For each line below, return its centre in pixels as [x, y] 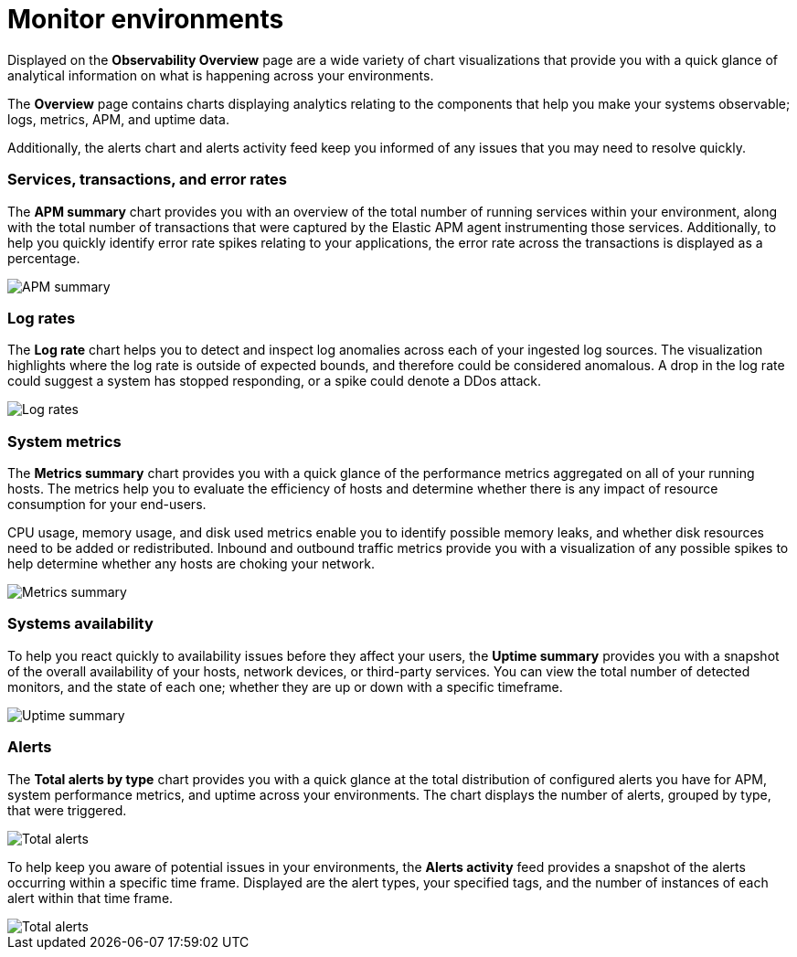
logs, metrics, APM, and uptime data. [118, 119]
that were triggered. [67, 810]
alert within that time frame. [90, 898]
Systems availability [80, 624]
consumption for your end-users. [107, 504]
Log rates [42, 318]
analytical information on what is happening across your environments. [221, 75]
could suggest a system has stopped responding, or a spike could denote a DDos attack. [274, 381]
